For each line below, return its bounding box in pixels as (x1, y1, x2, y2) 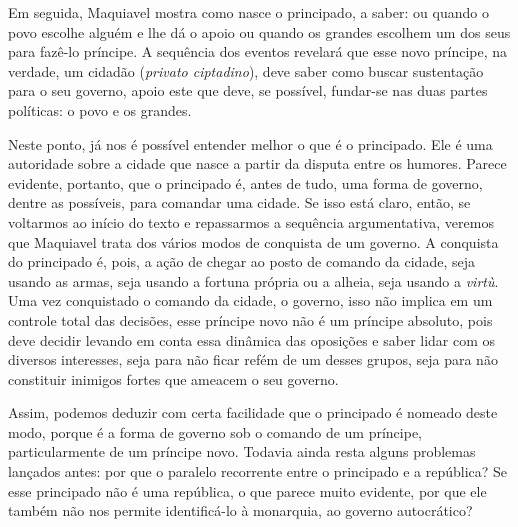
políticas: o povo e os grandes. (8, 99, 192, 120)
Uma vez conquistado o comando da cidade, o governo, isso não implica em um (8, 290, 493, 311)
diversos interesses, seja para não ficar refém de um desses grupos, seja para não (8, 349, 498, 370)
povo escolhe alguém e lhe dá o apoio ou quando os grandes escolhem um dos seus (8, 21, 511, 42)
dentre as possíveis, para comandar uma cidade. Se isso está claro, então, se (8, 192, 471, 213)
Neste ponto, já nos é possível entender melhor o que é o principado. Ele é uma (8, 133, 493, 154)
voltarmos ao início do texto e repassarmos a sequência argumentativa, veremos (8, 211, 494, 232)
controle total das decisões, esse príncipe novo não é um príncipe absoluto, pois (8, 309, 493, 330)
